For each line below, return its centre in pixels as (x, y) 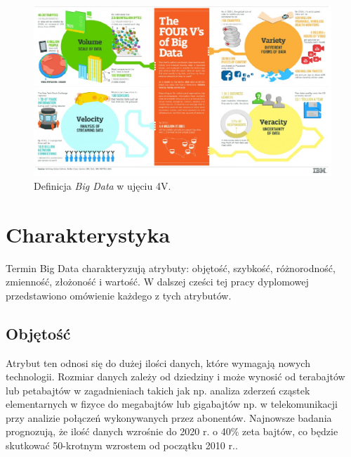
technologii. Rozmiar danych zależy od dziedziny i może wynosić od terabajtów (175, 376)
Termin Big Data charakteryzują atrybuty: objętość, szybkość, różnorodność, (171, 268)
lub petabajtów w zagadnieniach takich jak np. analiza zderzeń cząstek (158, 390)
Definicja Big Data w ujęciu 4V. (102, 185)
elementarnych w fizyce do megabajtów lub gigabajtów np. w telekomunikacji (172, 404)
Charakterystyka (88, 234)
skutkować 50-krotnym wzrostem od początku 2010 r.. (122, 445)
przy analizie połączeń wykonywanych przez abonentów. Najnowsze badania (169, 417)
